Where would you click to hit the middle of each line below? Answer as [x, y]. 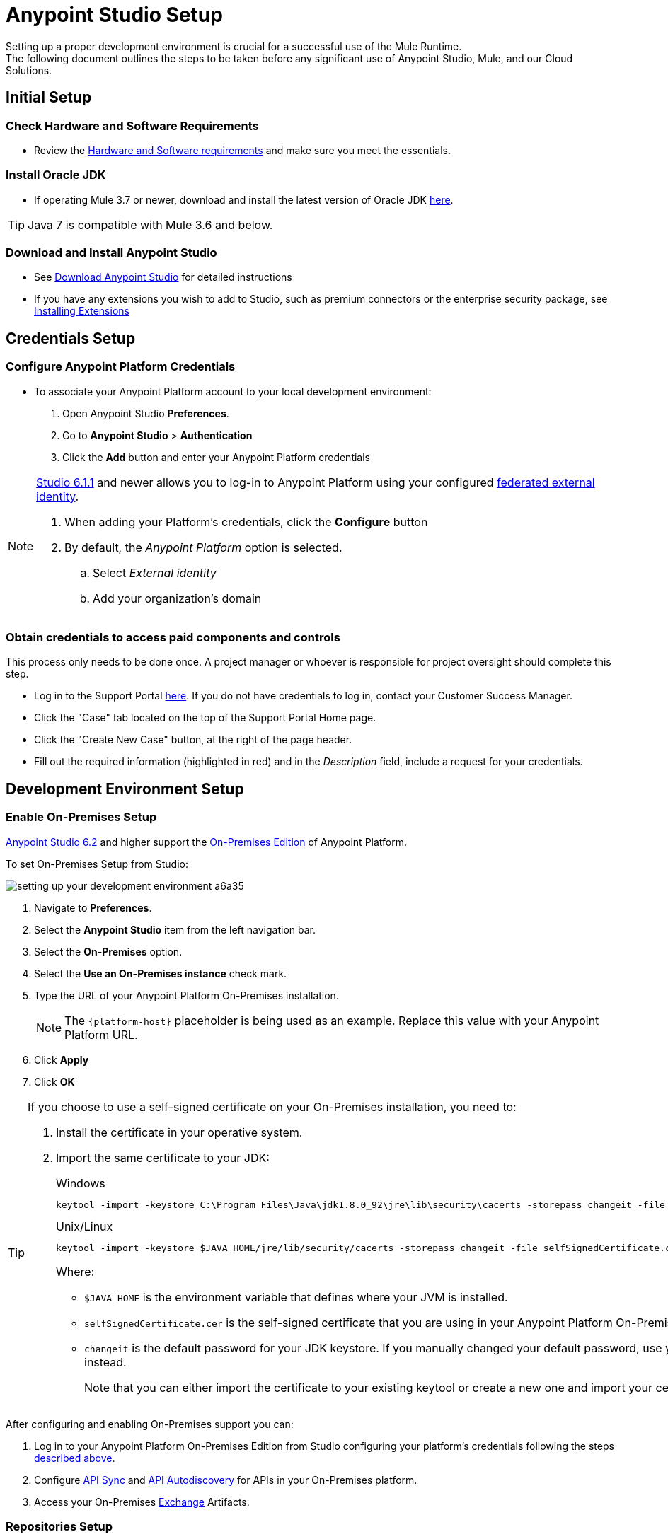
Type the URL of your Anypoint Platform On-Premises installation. [186, 995]
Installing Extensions [82, 311]
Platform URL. [101, 1034]
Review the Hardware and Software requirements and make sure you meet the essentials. [242, 150]
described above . [75, 1458]
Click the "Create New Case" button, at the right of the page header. [193, 740]
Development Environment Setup [125, 789]
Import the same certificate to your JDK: [163, 1157]
